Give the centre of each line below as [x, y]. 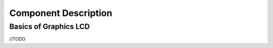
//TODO [17, 39]
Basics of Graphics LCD [50, 26]
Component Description [61, 13]
